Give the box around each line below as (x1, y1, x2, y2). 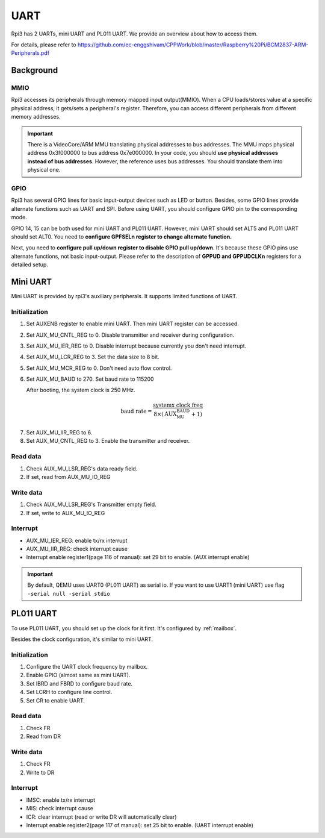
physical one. (27, 166, 61, 174)
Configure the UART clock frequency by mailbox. (26, 663, 148, 671)
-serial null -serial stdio (27, 590, 111, 597)
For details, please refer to (11, 41, 76, 48)
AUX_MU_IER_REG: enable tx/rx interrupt (26, 537, 128, 544)
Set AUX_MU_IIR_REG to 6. (26, 429, 93, 436)
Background (11, 65, 58, 75)
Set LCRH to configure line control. (26, 689, 113, 696)
